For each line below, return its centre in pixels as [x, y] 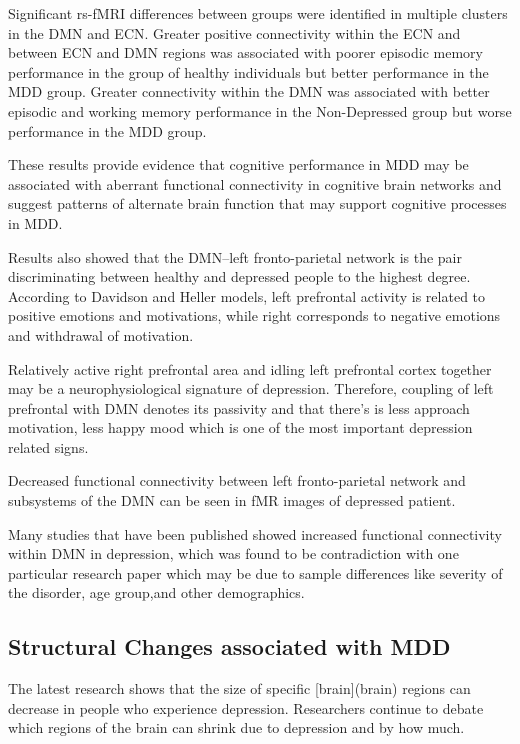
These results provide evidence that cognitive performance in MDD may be [238, 164]
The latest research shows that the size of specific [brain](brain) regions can [239, 688]
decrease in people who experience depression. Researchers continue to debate [246, 707]
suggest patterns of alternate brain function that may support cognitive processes [257, 203]
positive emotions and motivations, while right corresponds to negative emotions [254, 315]
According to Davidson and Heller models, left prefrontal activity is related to [247, 295]
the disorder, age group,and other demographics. [156, 592]
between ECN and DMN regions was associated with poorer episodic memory [245, 52]
